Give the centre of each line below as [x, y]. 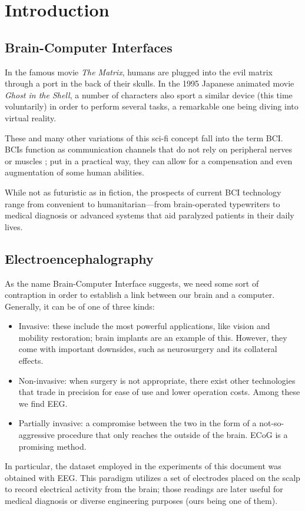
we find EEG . [43, 403]
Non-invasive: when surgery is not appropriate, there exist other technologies [157, 380]
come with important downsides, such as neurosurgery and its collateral [148, 349]
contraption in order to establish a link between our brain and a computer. [140, 295]
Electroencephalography [79, 258]
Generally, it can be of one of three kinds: [80, 306]
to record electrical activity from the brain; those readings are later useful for [144, 489]
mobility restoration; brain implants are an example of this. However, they [153, 337]
